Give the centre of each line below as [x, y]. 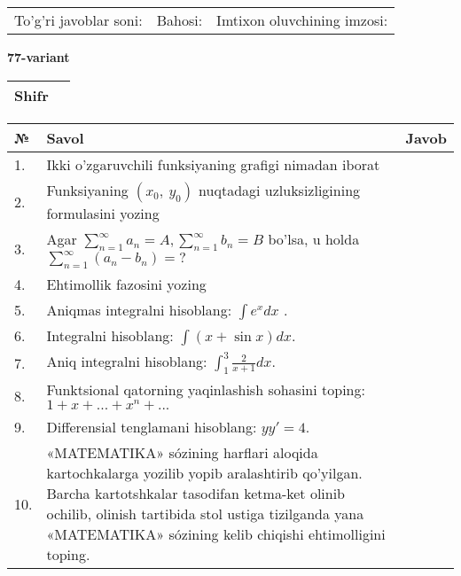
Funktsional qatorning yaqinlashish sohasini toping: [206, 390]
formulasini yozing [103, 213]
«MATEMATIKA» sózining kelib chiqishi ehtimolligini [216, 534]
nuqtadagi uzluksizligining [280, 190]
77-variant [39, 57]
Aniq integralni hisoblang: [127, 361]
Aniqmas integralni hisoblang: [139, 309]
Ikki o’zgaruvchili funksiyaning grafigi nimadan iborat [213, 164]
